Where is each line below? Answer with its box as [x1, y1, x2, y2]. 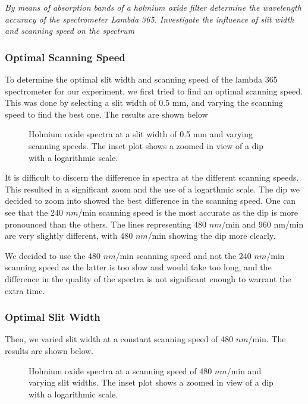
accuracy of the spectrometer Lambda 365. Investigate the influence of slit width [5, 12, 294, 25]
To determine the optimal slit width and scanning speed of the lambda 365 [5, 73, 278, 85]
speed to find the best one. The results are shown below [5, 108, 208, 120]
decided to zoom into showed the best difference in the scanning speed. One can [5, 194, 296, 207]
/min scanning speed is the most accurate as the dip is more [78, 206, 298, 218]
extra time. [5, 284, 45, 296]
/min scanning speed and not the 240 [115, 249, 252, 261]
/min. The [248, 333, 286, 345]
